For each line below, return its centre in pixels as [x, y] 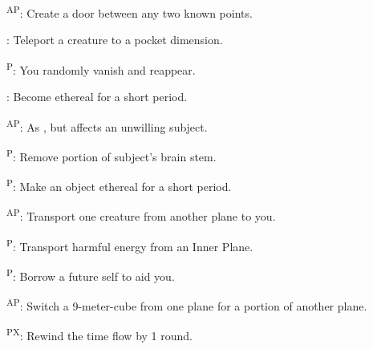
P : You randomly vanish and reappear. [101, 68]
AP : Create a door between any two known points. [130, 12]
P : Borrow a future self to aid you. [91, 274]
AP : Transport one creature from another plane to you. [141, 215]
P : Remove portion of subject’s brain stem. [111, 155]
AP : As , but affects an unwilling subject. [107, 125]
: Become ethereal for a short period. [97, 97]
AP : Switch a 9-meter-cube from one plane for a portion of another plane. [187, 304]
